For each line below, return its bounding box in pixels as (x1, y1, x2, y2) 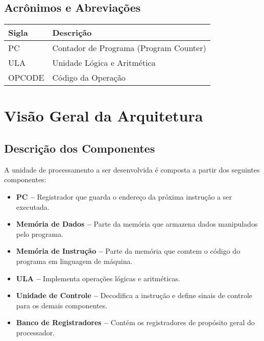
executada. (16, 201, 50, 212)
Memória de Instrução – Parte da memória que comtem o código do (16, 246, 241, 256)
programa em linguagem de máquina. (16, 255, 133, 266)
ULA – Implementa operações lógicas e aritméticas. (16, 273, 180, 283)
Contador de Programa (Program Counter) (52, 42, 206, 54)
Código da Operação (52, 71, 126, 84)
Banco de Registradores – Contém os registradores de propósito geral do (16, 317, 255, 328)
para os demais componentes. (16, 300, 108, 310)
